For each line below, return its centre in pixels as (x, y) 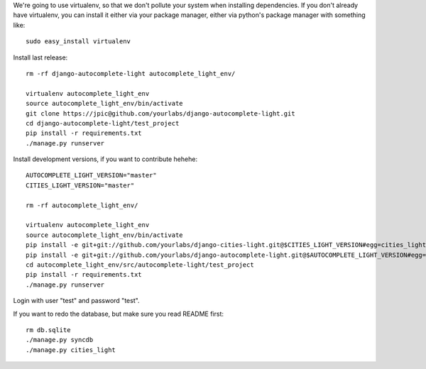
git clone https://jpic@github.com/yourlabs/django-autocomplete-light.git (160, 113)
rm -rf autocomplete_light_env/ (82, 205)
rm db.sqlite (48, 330)
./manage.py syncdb (60, 340)
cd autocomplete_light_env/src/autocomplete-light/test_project (140, 265)
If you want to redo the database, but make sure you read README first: (118, 314)
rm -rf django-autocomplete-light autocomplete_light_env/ (131, 73)
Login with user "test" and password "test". (76, 301)
